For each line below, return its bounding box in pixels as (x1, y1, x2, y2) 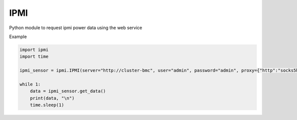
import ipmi (19, 47, 49, 52)
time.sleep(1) (30, 102, 64, 108)
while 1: (19, 81, 41, 87)
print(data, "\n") (30, 95, 75, 101)
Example (9, 34, 27, 40)
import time (19, 54, 49, 59)
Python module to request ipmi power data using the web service (9, 25, 143, 31)
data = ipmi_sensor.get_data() (30, 88, 106, 94)
